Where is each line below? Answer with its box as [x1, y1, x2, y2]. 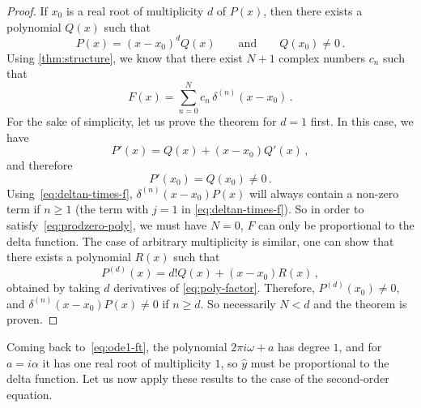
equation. [6, 385, 53, 402]
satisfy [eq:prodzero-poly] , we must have [6, 216, 207, 233]
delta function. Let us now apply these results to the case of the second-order [6, 370, 389, 387]
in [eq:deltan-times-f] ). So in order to [181, 200, 364, 217]
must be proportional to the [250, 354, 389, 371]
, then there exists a [263, 2, 363, 19]
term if [6, 200, 40, 217]
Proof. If [6, 2, 48, 19]
